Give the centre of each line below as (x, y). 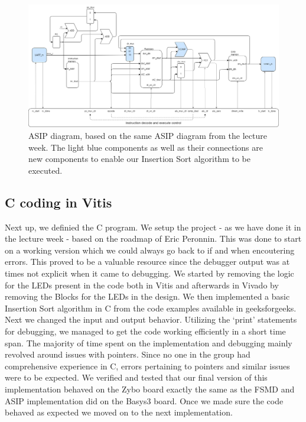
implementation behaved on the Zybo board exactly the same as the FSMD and (150, 389)
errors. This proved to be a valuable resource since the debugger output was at (147, 262)
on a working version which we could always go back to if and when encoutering (150, 250)
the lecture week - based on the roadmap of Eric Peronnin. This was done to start (153, 238)
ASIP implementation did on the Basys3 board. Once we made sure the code (144, 400)
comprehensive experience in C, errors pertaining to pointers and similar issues (147, 366)
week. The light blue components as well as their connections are (146, 147)
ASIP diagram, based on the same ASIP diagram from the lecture (148, 136)
